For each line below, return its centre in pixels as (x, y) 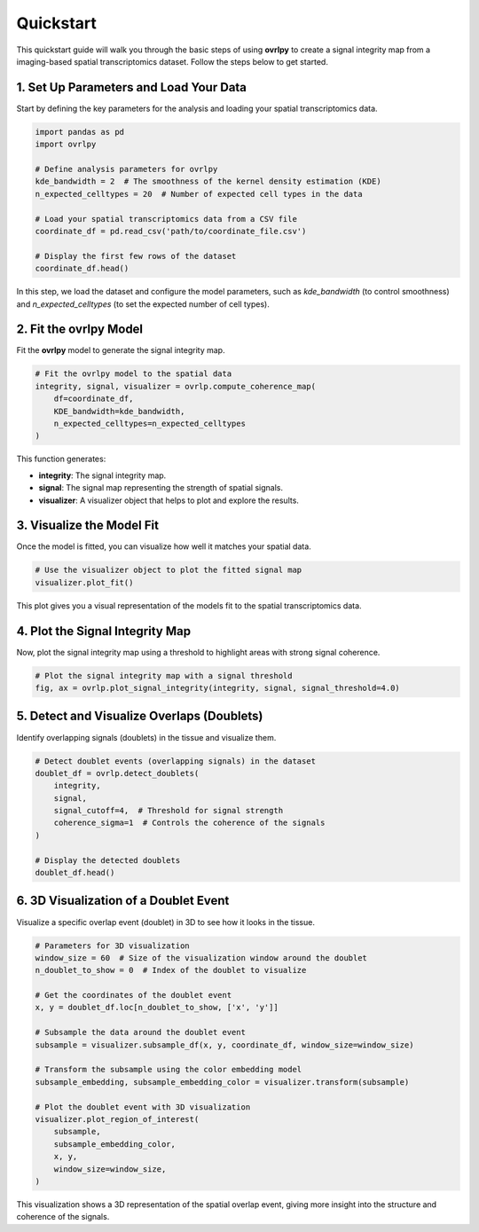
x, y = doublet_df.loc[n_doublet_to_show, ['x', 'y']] (157, 1008)
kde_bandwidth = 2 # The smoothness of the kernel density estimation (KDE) (208, 181)
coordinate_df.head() (82, 269)
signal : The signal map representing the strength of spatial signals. (161, 488)
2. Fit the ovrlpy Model (80, 330)
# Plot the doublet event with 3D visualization (143, 1107)
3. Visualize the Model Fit (88, 526)
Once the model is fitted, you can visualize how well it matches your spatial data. (164, 546)
